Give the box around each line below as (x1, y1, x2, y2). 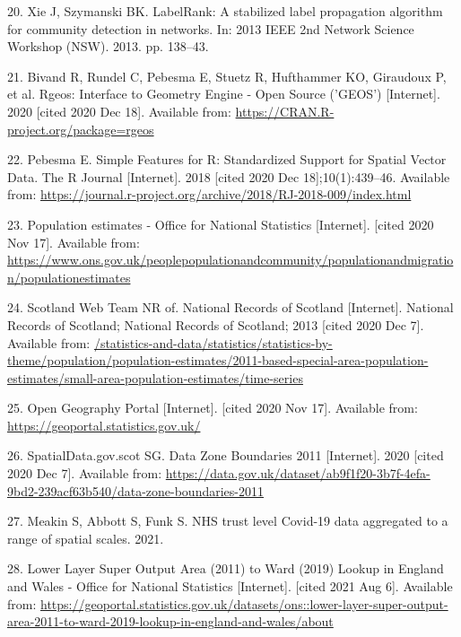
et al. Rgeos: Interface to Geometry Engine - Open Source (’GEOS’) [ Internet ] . (7, 84, 440, 103)
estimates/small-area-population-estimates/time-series (7, 368, 303, 387)
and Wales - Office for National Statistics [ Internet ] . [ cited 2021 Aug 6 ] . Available (7, 577, 453, 596)
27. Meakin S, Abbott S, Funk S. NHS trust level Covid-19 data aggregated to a (7, 511, 448, 530)
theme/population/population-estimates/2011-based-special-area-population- (7, 351, 429, 370)
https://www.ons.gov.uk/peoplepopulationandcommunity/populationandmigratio (7, 250, 454, 269)
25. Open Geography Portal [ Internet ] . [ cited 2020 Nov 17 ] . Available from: (7, 398, 418, 417)
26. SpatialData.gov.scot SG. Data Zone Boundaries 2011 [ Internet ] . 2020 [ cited (7, 446, 444, 465)
